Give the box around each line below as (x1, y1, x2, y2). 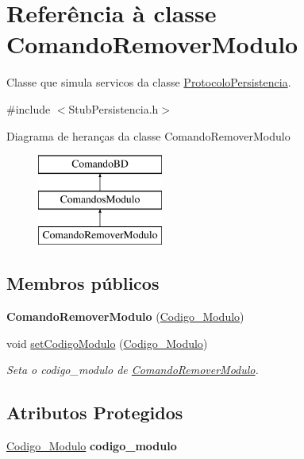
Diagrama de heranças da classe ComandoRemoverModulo (6, 127, 291, 144)
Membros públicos (6, 271, 160, 295)
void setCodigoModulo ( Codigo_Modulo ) (6, 334, 208, 351)
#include (6, 100, 51, 117)
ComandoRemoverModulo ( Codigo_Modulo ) (6, 308, 244, 325)
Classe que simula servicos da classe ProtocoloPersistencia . (6, 74, 291, 91)
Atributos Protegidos (6, 400, 183, 425)
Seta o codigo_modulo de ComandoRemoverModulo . (6, 361, 259, 378)
